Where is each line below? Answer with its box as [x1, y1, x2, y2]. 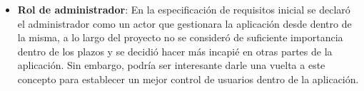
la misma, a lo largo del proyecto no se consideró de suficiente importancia [17, 30, 343, 45]
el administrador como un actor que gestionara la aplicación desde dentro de [17, 16, 352, 31]
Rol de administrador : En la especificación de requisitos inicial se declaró [17, 2, 350, 16]
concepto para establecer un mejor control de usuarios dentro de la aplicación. [17, 71, 359, 86]
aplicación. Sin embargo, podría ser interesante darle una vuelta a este [17, 58, 325, 73]
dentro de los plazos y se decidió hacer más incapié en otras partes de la [17, 43, 333, 58]
